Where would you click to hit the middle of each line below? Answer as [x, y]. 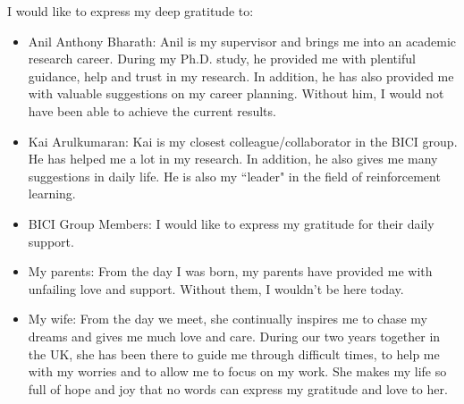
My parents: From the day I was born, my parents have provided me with [230, 271]
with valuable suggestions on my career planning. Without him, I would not [236, 93]
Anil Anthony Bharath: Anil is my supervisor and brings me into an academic [242, 41]
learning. [52, 194]
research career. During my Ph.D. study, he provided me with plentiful [222, 59]
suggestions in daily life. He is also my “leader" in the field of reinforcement [234, 176]
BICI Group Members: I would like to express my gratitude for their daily [231, 223]
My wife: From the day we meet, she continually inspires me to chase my [228, 319]
